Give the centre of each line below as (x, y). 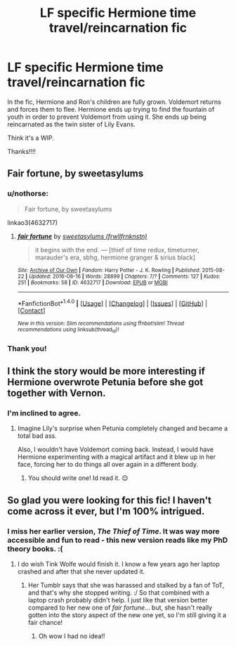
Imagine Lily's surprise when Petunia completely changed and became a (123, 428)
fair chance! (45, 622)
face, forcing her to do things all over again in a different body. (108, 465)
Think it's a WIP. (31, 138)
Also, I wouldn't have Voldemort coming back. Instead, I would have (116, 450)
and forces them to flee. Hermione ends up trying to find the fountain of (111, 109)
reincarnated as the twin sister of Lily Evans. (71, 124)
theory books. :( (35, 548)
